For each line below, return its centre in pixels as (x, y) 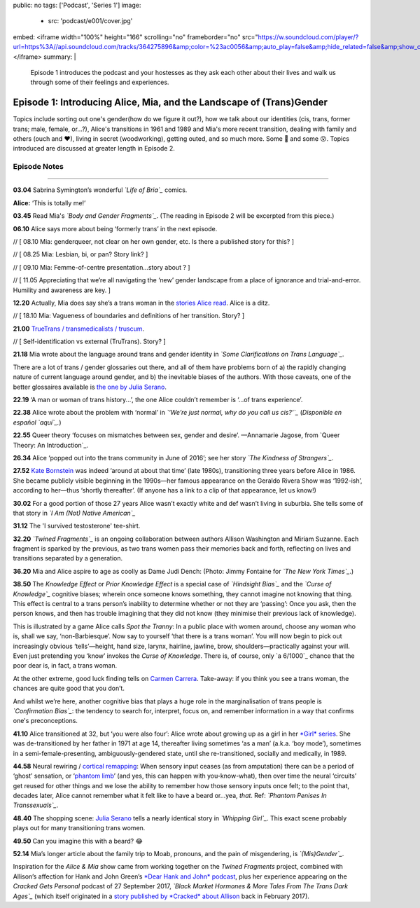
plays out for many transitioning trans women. (79, 828)
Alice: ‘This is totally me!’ (49, 202)
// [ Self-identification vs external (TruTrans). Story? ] (89, 342)
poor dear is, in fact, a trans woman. (65, 666)
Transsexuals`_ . (36, 805)
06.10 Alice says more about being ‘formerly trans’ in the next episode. (115, 228)
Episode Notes (38, 167)
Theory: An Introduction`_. (51, 445)
